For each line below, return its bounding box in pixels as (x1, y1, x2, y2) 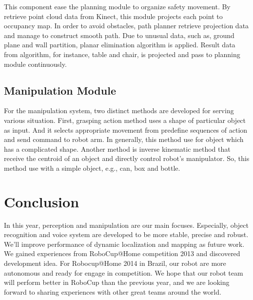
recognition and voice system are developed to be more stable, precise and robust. (4, 229, 249, 240)
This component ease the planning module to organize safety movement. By (4, 1, 231, 11)
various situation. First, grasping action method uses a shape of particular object (4, 115, 246, 125)
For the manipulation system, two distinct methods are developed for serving (4, 105, 234, 116)
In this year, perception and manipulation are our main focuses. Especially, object (4, 220, 249, 230)
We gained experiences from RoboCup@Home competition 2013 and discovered (4, 248, 240, 259)
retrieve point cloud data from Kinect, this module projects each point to (4, 11, 223, 21)
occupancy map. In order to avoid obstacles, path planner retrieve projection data (4, 20, 249, 31)
